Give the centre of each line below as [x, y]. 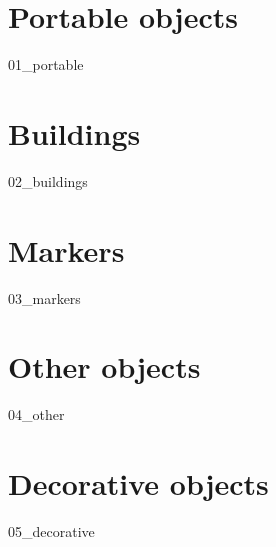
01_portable [46, 64]
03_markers [44, 297]
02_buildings [48, 180]
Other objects [104, 366]
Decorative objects [138, 483]
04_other [36, 414]
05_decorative [51, 531]
